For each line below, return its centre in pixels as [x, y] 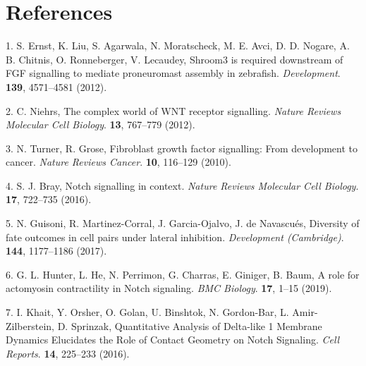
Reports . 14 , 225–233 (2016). [68, 353]
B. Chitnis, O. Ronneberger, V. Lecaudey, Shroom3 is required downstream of [175, 59]
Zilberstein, [30, 325]
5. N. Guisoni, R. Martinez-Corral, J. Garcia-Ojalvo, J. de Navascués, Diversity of [183, 223]
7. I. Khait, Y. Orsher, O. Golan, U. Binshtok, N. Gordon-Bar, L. [147, 312]
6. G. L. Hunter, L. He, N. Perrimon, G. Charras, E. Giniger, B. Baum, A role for [183, 274]
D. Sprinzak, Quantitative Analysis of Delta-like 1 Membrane [190, 325]
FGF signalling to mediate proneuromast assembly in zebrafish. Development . [173, 73]
